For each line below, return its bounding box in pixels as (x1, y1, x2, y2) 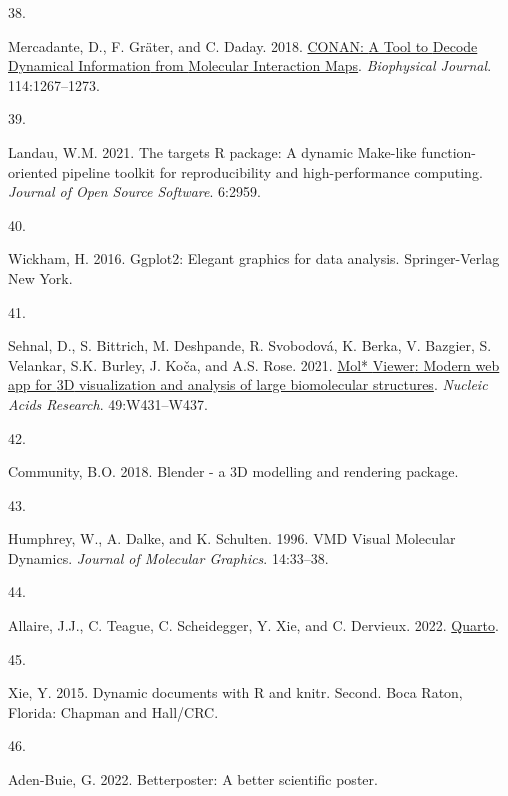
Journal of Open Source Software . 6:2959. (8, 181, 261, 202)
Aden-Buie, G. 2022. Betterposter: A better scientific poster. (8, 769, 378, 790)
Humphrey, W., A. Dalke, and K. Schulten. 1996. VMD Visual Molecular (8, 528, 456, 549)
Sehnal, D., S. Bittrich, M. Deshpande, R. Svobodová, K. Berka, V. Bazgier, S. (8, 335, 492, 356)
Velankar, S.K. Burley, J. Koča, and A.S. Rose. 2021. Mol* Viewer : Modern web (8, 354, 500, 375)
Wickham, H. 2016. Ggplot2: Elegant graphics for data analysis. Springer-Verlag (8, 248, 500, 269)
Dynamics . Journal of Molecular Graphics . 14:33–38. (8, 547, 329, 568)
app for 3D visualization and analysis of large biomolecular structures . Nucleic (8, 374, 488, 395)
